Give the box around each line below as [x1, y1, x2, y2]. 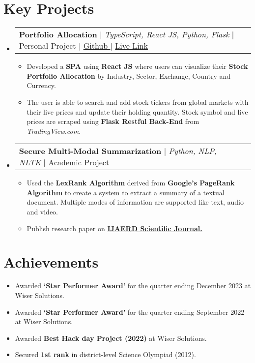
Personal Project [19, 40, 76, 52]
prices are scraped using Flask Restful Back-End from [27, 116, 199, 126]
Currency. [27, 80, 56, 91]
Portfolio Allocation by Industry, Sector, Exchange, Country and [27, 70, 231, 81]
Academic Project [48, 156, 110, 168]
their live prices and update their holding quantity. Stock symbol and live [27, 106, 248, 117]
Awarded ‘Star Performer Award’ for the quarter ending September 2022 [15, 306, 245, 317]
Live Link [115, 40, 148, 52]
